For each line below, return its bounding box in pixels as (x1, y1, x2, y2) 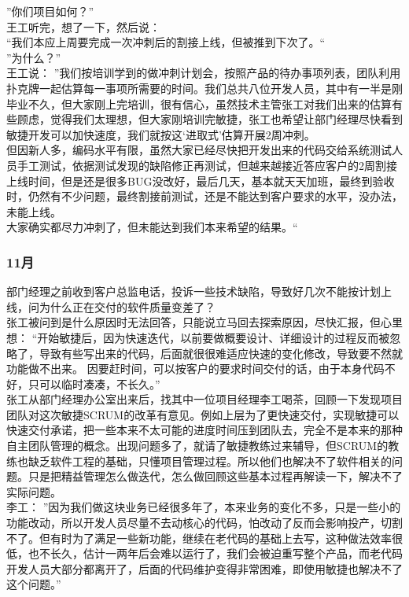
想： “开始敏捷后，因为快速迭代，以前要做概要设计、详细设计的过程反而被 (6, 329, 390, 345)
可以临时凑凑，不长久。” (39, 375, 160, 392)
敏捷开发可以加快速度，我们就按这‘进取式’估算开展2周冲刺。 (6, 126, 315, 142)
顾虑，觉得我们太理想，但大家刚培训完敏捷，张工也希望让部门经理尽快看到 (17, 111, 403, 127)
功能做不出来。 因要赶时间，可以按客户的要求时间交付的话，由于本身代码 (6, 360, 385, 377)
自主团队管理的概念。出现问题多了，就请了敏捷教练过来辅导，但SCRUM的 (6, 437, 389, 454)
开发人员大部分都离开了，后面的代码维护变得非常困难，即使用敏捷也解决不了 (6, 560, 403, 577)
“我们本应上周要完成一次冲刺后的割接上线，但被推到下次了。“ (6, 34, 326, 50)
